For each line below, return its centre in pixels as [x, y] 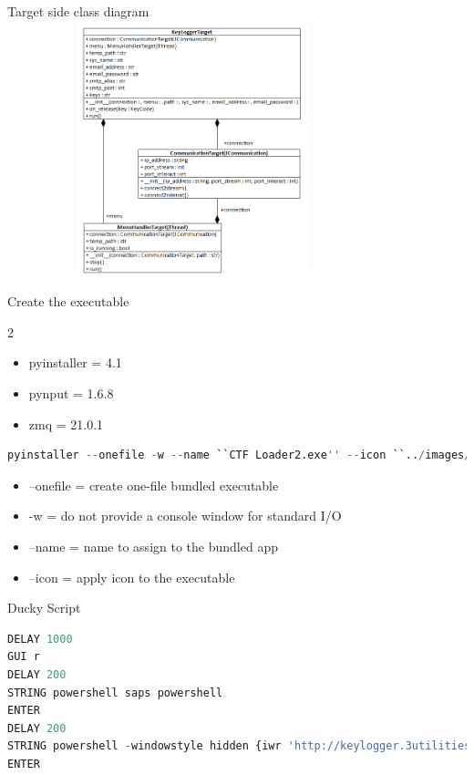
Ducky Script [44, 608]
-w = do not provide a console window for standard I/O [185, 516]
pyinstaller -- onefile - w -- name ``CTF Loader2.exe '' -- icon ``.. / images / [239, 455]
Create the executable [68, 301]
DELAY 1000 [40, 639]
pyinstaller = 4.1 [75, 362]
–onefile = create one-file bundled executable [154, 485]
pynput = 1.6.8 [71, 393]
